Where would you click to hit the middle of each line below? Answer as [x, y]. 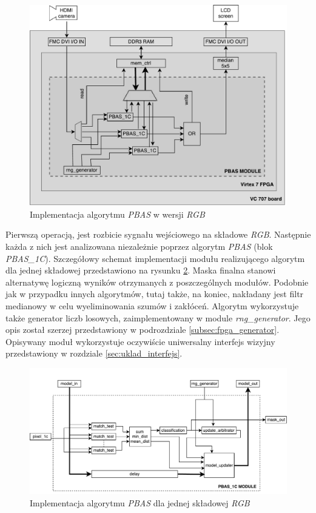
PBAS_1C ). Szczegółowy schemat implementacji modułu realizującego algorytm [155, 258]
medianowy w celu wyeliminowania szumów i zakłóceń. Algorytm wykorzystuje [152, 306]
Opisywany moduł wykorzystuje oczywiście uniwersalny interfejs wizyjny [140, 341]
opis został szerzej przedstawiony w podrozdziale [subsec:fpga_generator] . [143, 330]
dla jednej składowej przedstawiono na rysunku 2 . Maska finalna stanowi [141, 270]
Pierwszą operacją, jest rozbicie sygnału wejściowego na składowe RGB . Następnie [158, 234]
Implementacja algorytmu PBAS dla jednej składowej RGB [140, 502]
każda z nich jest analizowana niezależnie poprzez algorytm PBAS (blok [139, 246]
